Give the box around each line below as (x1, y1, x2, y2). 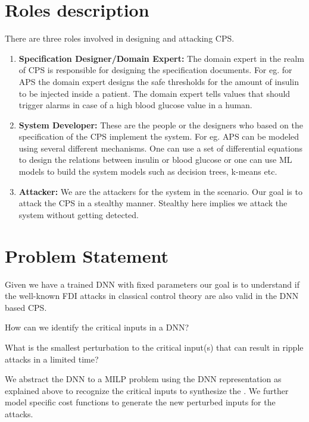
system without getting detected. (18, 208, 139, 221)
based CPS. (5, 301, 47, 313)
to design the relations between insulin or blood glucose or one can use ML (18, 153, 292, 166)
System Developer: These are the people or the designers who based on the (18, 118, 303, 131)
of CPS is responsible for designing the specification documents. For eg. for (18, 64, 292, 76)
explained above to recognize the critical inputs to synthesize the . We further (5, 384, 289, 396)
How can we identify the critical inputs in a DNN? (5, 321, 189, 333)
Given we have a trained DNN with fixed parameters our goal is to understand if (5, 278, 299, 290)
